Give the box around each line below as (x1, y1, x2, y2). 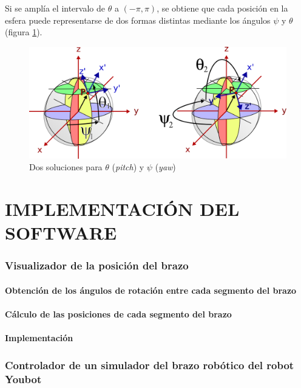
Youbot (5, 371, 42, 386)
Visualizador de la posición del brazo (5, 258, 189, 273)
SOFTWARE (5, 220, 117, 245)
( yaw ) (155, 161, 176, 173)
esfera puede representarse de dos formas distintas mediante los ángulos (5, 13, 271, 26)
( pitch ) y (112, 161, 144, 173)
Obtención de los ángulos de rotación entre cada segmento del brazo (5, 283, 297, 296)
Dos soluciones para (29, 161, 103, 173)
